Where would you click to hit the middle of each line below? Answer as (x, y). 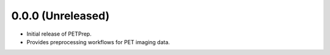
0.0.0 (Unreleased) (61, 16)
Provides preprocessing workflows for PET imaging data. (98, 42)
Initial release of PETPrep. (59, 34)
